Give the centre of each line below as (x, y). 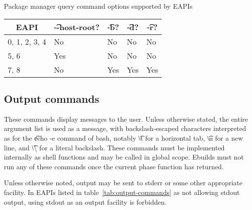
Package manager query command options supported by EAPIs (98, 6)
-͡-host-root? (77, 27)
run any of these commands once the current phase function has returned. (114, 166)
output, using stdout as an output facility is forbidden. (85, 202)
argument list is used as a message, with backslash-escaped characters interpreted (125, 128)
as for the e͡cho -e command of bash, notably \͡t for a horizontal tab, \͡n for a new (124, 137)
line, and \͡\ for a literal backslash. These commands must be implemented (114, 147)
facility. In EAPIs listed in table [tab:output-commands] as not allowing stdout (122, 192)
